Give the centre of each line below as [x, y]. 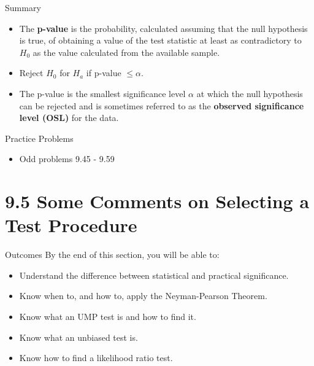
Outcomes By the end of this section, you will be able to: [112, 255]
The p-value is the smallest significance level [102, 93]
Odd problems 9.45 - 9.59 [67, 159]
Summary [23, 7]
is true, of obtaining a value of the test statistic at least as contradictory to [160, 40]
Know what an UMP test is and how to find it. [108, 317]
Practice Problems [39, 138]
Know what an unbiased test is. [78, 337]
